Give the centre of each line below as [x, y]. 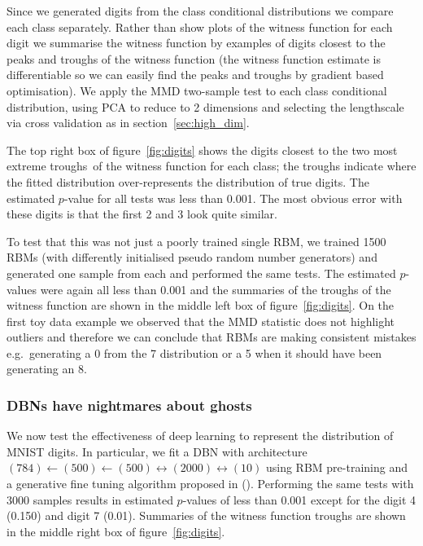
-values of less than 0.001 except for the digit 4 [299, 499]
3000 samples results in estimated [90, 499]
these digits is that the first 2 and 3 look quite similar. [142, 214]
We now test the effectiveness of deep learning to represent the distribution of [200, 436]
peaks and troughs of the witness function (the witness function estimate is [194, 58]
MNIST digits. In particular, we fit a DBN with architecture [157, 451]
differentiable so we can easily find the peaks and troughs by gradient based [195, 75]
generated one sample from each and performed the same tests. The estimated [201, 273]
